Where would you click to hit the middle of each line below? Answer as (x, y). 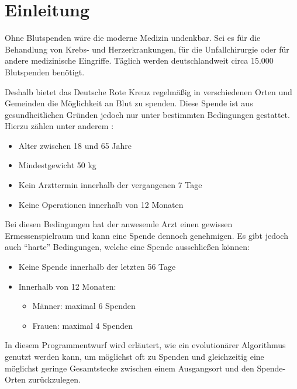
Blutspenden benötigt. (45, 72)
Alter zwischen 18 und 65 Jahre (75, 145)
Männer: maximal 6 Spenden (84, 306)
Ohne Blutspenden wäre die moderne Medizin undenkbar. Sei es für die (133, 38)
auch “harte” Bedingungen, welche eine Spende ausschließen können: (127, 247)
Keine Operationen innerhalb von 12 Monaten (101, 204)
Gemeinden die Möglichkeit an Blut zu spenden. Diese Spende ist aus (129, 103)
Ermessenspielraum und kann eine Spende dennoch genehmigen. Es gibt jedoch (146, 235)
